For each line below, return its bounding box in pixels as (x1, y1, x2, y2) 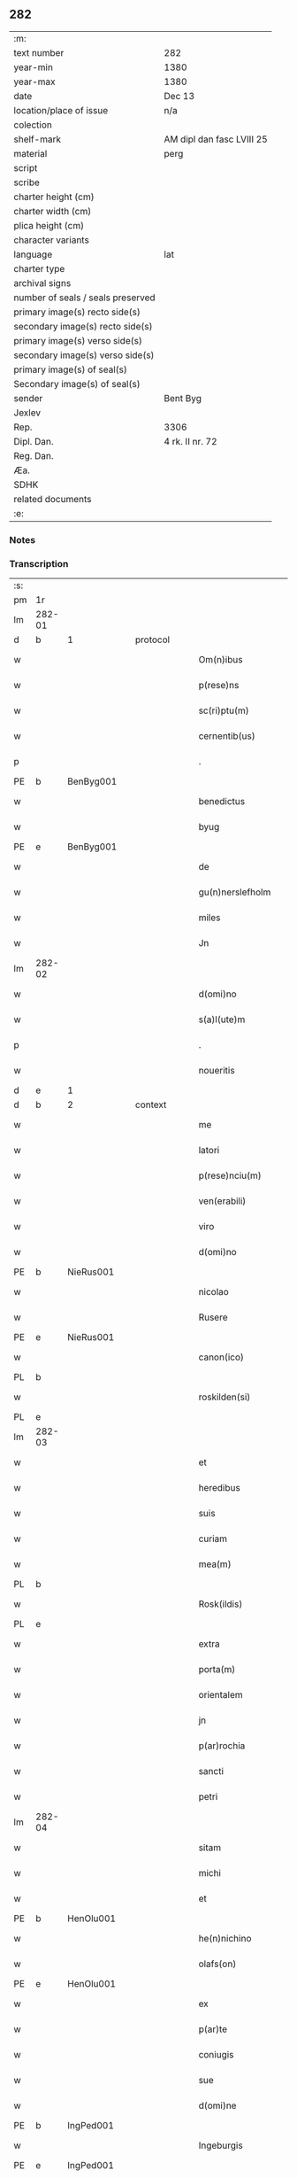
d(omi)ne (198, 2099, 237, 2112)
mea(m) (198, 1558, 232, 1570)
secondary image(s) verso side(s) (13, 349, 155, 361)
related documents (13, 492, 92, 505)
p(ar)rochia (198, 1740, 246, 1752)
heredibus (198, 1482, 240, 1494)
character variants (13, 234, 90, 246)
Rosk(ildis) (198, 1598, 243, 1610)
